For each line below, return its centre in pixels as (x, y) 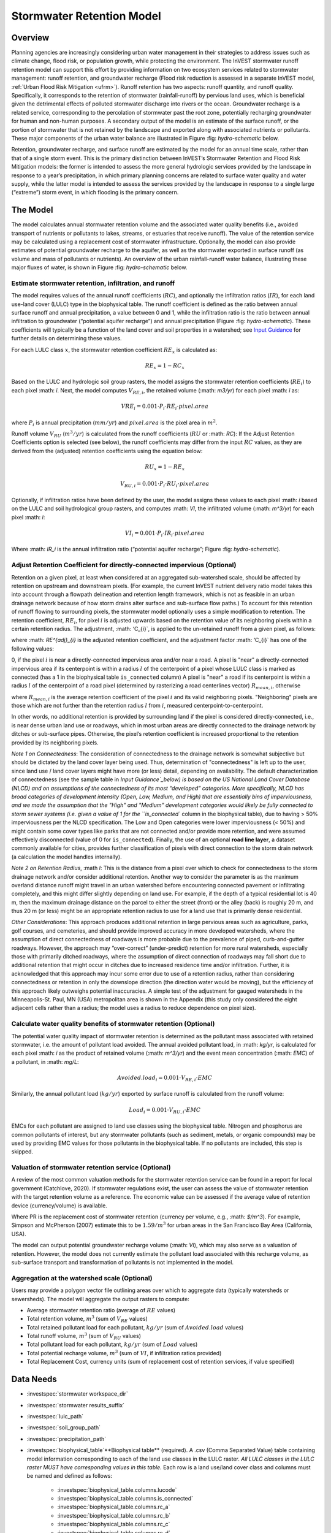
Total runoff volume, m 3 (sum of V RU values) (84, 1336)
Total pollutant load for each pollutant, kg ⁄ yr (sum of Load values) (112, 1344)
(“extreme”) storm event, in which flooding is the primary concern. (95, 193)
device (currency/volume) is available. (59, 1206)
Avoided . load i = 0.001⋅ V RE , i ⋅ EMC (165, 1078)
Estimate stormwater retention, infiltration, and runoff (93, 283)
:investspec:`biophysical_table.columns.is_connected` (125, 1499)
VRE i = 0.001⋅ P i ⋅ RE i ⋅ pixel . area (165, 407)
